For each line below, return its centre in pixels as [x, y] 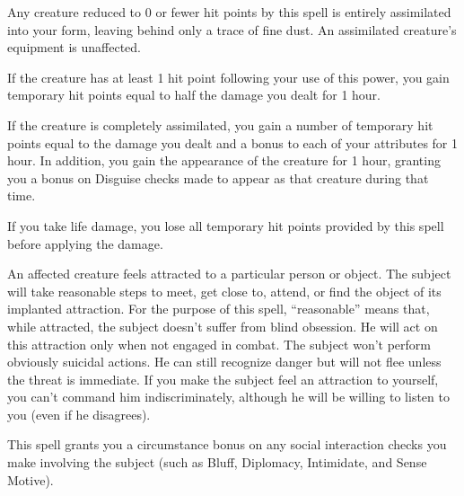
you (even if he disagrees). [79, 414]
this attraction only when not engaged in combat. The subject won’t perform [219, 344]
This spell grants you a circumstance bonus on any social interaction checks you [227, 444]
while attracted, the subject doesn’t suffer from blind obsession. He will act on [223, 326]
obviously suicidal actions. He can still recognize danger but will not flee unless [224, 362]
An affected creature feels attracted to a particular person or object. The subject [229, 274]
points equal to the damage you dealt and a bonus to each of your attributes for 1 [233, 142]
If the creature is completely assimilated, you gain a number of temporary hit [220, 124]
